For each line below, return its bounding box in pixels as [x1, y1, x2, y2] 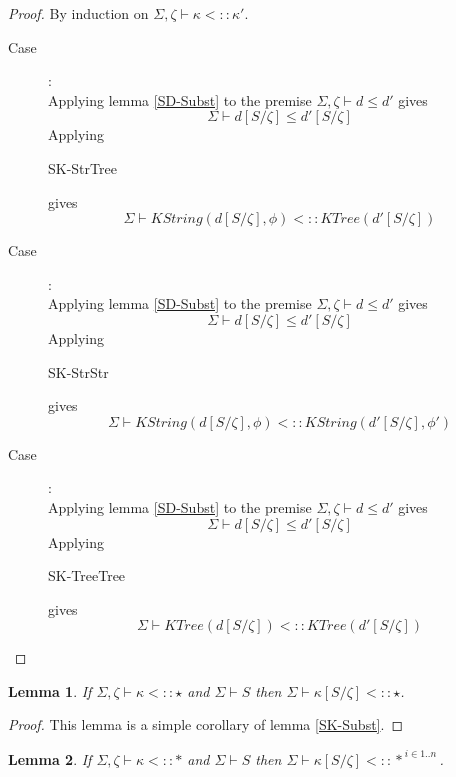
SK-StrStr [48, 361, 109, 382]
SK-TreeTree [48, 565, 126, 586]
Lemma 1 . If [8, 680, 92, 701]
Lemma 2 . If [8, 748, 92, 769]
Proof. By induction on [8, 3, 149, 23]
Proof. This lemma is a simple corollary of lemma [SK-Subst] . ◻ [8, 714, 403, 735]
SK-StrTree [48, 157, 117, 178]
